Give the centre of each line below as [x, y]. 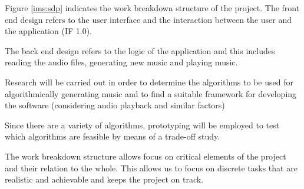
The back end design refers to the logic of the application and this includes [140, 50]
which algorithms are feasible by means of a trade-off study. [113, 136]
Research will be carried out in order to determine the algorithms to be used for [149, 82]
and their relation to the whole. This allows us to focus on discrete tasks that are [151, 168]
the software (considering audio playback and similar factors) [115, 105]
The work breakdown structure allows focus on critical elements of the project [146, 156]
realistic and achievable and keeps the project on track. [104, 179]
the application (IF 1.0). [48, 31]
